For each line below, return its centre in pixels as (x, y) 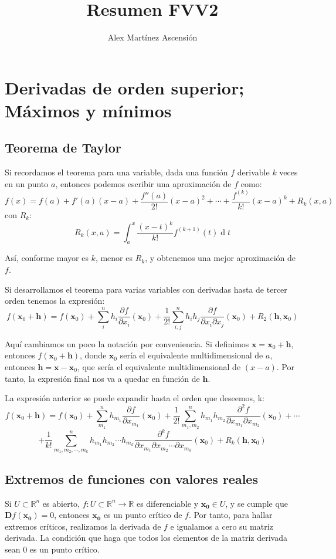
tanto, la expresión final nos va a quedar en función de (102, 378)
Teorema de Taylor (63, 148)
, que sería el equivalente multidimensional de (159, 367)
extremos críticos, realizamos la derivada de (83, 526)
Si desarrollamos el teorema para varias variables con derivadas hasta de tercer (146, 289)
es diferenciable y (167, 503)
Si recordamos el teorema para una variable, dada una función (116, 172)
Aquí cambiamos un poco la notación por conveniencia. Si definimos (127, 343)
